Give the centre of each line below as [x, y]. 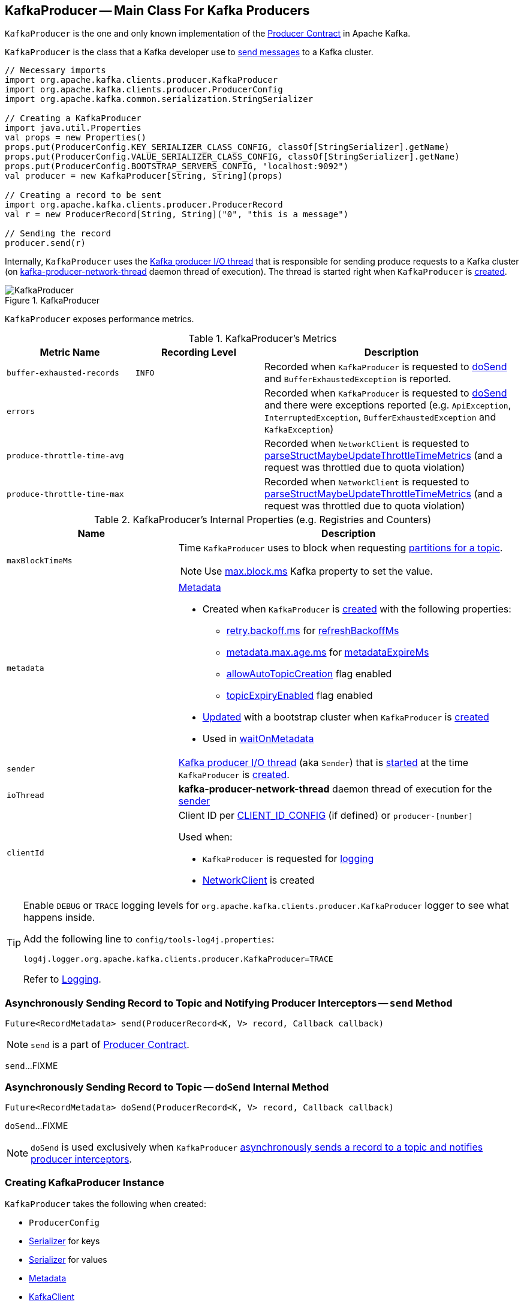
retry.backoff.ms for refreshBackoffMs [313, 631]
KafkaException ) [299, 429]
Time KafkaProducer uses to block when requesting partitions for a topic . [341, 548]
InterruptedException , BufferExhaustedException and [380, 417]
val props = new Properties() [76, 138]
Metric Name [70, 352]
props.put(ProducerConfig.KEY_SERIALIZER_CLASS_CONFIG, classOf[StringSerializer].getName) [227, 147]
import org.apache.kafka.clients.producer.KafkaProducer [141, 80]
